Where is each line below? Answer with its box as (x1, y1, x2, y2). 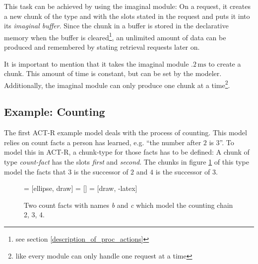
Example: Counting (4, 104, 105, 119)
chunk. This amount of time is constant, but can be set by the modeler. (4, 68, 222, 79)
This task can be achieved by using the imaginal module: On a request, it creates (4, 1, 251, 11)
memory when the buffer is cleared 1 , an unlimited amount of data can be (4, 30, 226, 42)
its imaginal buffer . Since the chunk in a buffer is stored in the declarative (4, 20, 229, 31)
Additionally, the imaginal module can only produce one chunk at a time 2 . (4, 78, 230, 90)
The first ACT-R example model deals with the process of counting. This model (4, 127, 247, 138)
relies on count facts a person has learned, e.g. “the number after (4, 137, 201, 147)
